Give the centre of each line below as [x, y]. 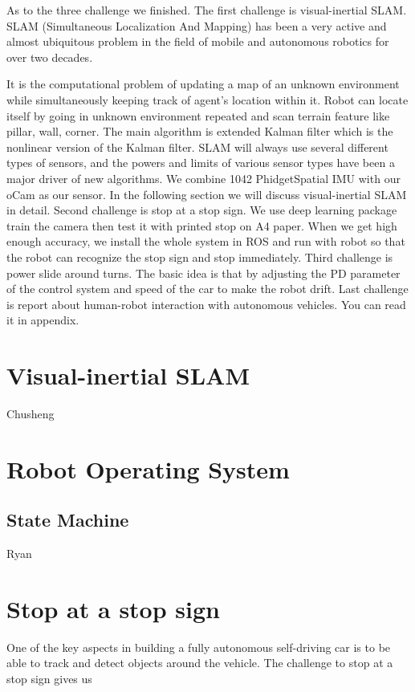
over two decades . [50, 57]
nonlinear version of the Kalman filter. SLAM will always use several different [197, 147]
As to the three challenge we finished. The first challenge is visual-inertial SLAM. [207, 10]
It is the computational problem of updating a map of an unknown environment [203, 84]
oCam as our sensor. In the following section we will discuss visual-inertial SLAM [207, 194]
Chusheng [31, 413]
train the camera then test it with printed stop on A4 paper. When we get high [202, 225]
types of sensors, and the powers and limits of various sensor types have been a [201, 163]
